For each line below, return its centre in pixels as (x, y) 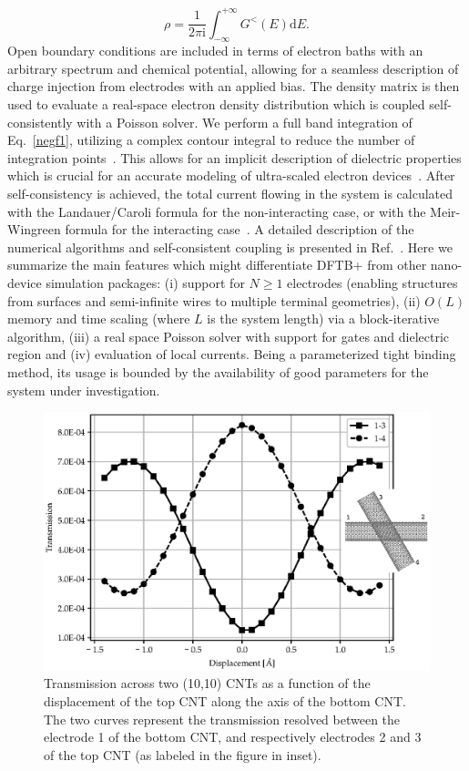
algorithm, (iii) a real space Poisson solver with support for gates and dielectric (229, 336)
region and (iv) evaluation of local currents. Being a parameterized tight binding (232, 354)
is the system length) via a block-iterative (323, 319)
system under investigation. (84, 390)
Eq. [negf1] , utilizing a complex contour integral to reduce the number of (211, 140)
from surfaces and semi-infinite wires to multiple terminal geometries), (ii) (214, 300)
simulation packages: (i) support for (145, 283)
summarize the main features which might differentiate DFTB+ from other (217, 265)
